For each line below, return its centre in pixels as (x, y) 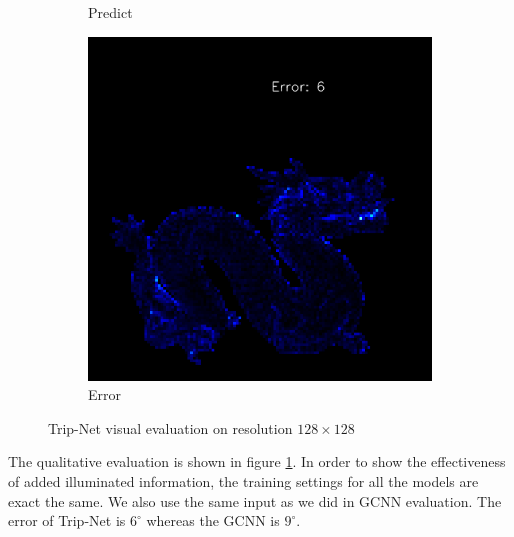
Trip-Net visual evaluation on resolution (170, 427)
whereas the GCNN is (213, 520)
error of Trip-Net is (67, 520)
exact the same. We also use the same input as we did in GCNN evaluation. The (255, 500)
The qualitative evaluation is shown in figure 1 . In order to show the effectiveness (257, 461)
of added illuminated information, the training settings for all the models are (243, 480)
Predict (110, 12)
